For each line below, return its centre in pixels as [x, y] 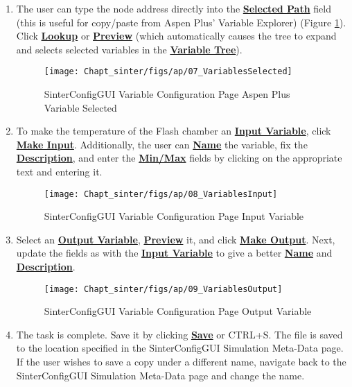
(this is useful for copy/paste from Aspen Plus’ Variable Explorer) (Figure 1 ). [181, 22]
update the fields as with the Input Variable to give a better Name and [174, 253]
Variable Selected [80, 107]
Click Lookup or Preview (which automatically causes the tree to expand [176, 36]
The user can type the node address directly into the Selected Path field [174, 8]
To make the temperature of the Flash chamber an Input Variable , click [174, 131]
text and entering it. [59, 171]
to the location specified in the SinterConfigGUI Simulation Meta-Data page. [180, 348]
